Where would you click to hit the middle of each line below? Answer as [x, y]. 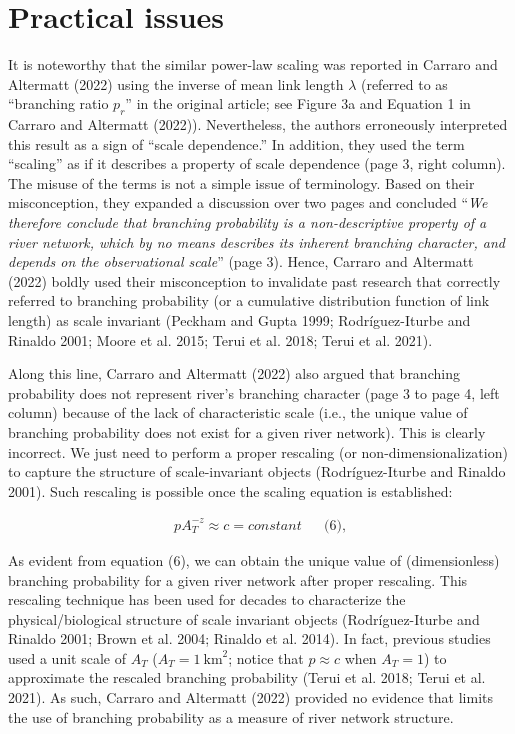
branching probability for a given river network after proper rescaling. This [238, 579]
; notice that [266, 657]
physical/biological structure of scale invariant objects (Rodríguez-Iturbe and [244, 618]
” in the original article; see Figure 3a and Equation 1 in [298, 103]
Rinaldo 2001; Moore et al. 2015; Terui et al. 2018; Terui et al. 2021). [220, 339]
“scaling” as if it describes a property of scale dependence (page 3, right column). [257, 163]
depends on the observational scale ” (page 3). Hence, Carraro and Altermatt [241, 261]
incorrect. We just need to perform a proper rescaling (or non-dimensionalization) [258, 451]
